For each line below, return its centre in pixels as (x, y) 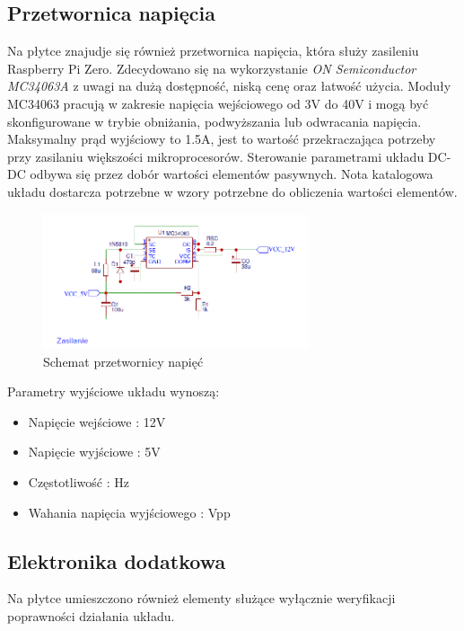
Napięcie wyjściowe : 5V (94, 452)
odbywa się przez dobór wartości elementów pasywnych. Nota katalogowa (232, 174)
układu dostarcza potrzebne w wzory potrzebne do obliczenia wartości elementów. (232, 191)
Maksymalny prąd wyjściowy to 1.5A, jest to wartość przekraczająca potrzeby (222, 139)
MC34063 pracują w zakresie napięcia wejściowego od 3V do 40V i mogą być (218, 103)
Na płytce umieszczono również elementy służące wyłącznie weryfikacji (201, 598)
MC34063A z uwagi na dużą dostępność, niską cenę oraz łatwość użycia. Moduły (229, 86)
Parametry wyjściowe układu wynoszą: (114, 391)
